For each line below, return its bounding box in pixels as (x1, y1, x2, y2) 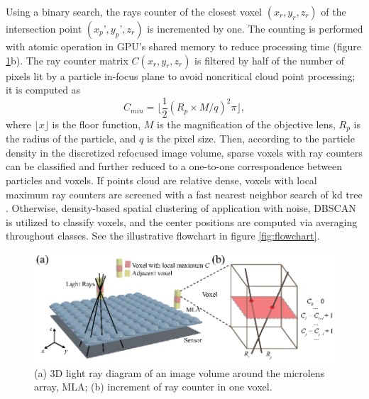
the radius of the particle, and (6, 131, 136, 146)
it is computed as (6, 82, 81, 97)
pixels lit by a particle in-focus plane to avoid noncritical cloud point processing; (6, 68, 356, 83)
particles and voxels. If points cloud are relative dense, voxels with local (6, 173, 317, 188)
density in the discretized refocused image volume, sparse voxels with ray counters (6, 145, 363, 159)
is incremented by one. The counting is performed (147, 21, 363, 35)
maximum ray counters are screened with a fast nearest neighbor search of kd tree (6, 186, 363, 201)
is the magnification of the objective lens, (157, 116, 336, 131)
